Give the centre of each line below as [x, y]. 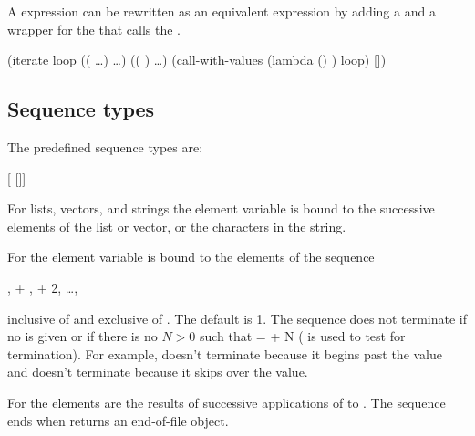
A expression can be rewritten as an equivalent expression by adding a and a [222, 11]
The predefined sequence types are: [105, 146]
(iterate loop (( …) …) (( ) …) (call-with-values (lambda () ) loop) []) [197, 60]
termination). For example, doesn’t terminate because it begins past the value [225, 353]
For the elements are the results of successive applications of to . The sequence [227, 402]
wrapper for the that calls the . [94, 29]
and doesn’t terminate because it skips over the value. [158, 372]
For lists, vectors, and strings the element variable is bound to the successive [221, 208]
